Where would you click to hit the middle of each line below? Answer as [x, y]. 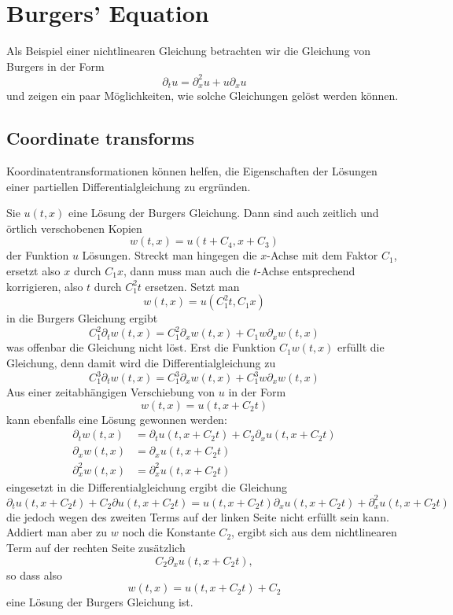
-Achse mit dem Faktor [322, 255]
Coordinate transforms [101, 138]
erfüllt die [361, 347]
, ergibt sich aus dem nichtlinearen [314, 532]
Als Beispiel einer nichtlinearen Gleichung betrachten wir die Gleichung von [189, 51]
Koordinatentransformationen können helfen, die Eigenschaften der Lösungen [192, 171]
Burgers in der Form [55, 66]
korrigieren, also [45, 286]
